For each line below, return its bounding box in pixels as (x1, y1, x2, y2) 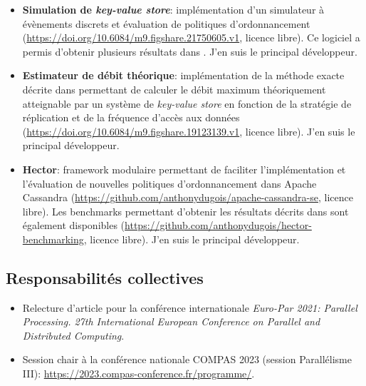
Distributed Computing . (22, 327, 125, 342)
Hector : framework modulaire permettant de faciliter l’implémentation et (22, 161, 346, 176)
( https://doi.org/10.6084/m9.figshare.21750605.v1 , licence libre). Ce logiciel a (22, 30, 360, 45)
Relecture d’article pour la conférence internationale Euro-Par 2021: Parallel (22, 300, 357, 315)
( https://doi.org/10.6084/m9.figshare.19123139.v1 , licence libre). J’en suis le (22, 123, 355, 138)
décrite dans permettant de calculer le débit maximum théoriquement (22, 81, 326, 96)
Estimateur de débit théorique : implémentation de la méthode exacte (22, 68, 345, 83)
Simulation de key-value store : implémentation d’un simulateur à (22, 2, 325, 16)
